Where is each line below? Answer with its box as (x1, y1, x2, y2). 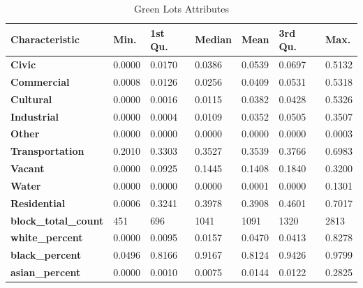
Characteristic (10, 32, 80, 47)
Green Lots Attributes (134, 1, 229, 15)
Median (195, 32, 232, 47)
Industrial (10, 109, 59, 123)
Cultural (10, 91, 52, 106)
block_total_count (10, 213, 104, 227)
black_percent (10, 248, 82, 262)
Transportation (10, 144, 84, 158)
